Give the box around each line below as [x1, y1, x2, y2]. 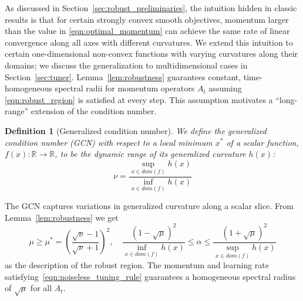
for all [30, 282, 52, 294]
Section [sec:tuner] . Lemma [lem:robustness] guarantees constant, [5, 70, 241, 83]
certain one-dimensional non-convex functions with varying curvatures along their [5, 47, 298, 60]
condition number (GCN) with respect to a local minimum [5, 136, 213, 148]
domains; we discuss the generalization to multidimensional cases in [5, 59, 248, 71]
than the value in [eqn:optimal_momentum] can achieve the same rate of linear [5, 25, 290, 37]
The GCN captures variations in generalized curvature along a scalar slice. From [5, 200, 294, 212]
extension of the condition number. [31, 105, 157, 117]
